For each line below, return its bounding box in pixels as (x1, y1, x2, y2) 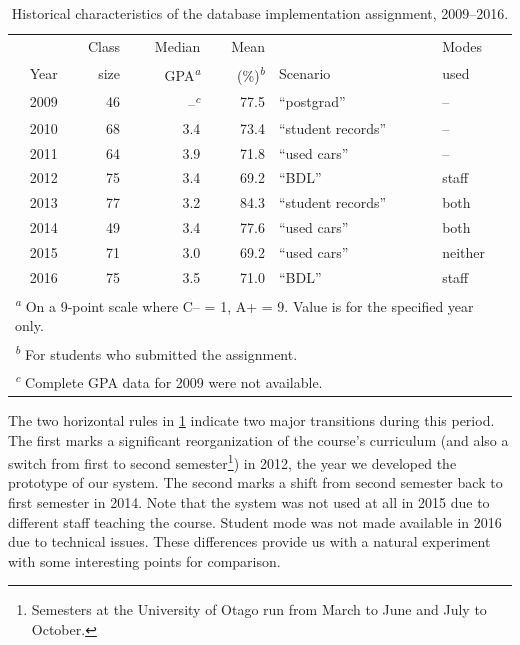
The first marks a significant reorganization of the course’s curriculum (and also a (8, 429, 509, 450)
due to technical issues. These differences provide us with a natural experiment (8, 531, 491, 552)
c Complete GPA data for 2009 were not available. (15, 369, 323, 392)
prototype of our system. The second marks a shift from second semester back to (8, 472, 503, 493)
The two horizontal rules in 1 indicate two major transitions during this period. (8, 409, 495, 430)
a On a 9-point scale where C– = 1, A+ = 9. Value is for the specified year (15, 292, 474, 316)
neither (442, 241, 485, 262)
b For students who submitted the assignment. (15, 340, 298, 364)
